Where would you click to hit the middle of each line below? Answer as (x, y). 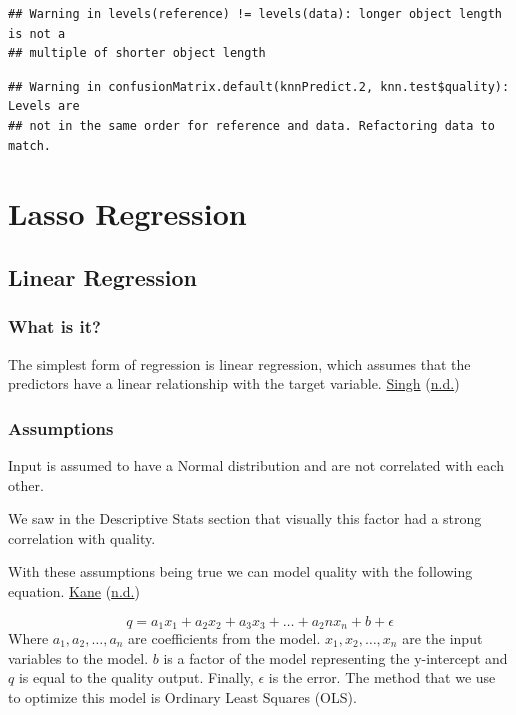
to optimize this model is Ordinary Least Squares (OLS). (182, 696)
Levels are (44, 106)
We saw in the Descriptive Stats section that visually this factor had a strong (245, 518)
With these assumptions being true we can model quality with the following (240, 571)
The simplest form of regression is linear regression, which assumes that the (239, 363)
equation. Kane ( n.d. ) (74, 590)
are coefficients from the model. (224, 637)
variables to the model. (78, 657)
